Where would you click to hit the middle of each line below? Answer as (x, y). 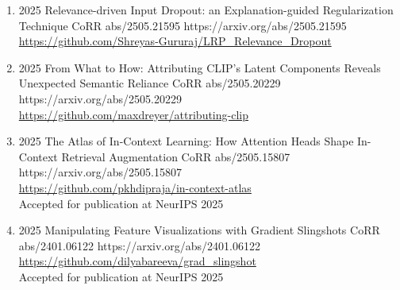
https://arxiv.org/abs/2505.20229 (100, 98)
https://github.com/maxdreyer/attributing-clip (133, 114)
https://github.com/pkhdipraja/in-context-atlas (135, 187)
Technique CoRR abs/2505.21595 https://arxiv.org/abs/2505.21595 (183, 25)
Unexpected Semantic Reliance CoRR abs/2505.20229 (150, 83)
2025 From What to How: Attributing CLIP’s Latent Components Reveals (200, 67)
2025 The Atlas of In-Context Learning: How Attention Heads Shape (186, 141)
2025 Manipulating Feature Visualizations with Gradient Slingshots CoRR (199, 230)
